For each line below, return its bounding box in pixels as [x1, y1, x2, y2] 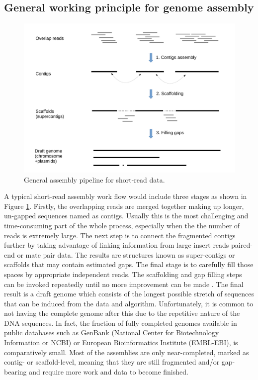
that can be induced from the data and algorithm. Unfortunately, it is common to [4, 298, 254, 308]
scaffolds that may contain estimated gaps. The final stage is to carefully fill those [4, 259, 254, 270]
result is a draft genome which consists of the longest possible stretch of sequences [4, 288, 254, 299]
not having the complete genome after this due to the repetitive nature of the [4, 308, 240, 318]
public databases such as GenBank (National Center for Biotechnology [4, 327, 219, 338]
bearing [4, 366, 27, 377]
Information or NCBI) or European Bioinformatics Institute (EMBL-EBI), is [4, 337, 238, 348]
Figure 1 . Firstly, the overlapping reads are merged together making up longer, [4, 200, 244, 211]
